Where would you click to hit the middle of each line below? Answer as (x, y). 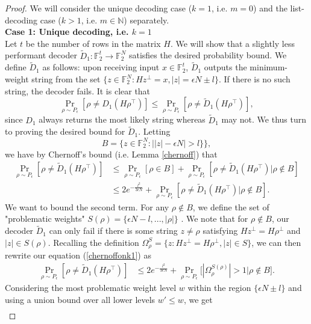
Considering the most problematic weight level (91, 288)
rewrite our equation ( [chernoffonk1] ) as (78, 255)
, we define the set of (231, 206)
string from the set (66, 79)
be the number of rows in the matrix (93, 43)
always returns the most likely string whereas (122, 119)
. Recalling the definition (93, 242)
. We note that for (215, 219)
